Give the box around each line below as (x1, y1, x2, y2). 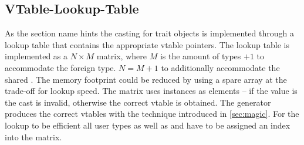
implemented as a (5, 50, 68, 62)
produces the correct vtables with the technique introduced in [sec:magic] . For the (5, 107, 299, 120)
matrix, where (96, 50, 147, 62)
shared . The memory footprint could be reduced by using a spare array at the (5, 73, 287, 85)
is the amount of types (160, 50, 241, 62)
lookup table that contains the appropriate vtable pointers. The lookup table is (5, 38, 289, 50)
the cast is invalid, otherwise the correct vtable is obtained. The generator (5, 96, 271, 108)
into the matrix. (5, 130, 62, 143)
